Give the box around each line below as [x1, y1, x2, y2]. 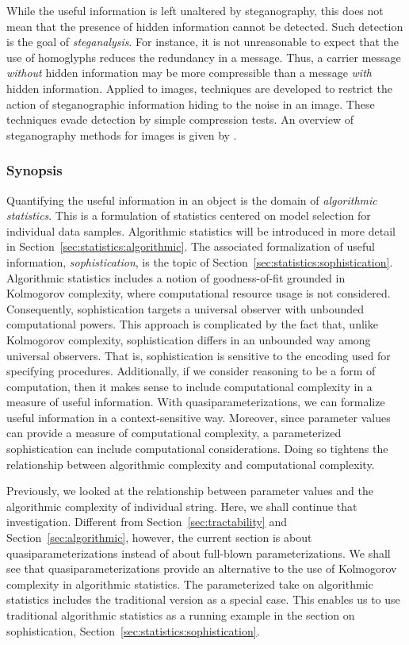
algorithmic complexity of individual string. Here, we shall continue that [6, 497, 357, 514]
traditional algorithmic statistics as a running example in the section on [6, 607, 355, 623]
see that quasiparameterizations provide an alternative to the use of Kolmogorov [6, 560, 397, 577]
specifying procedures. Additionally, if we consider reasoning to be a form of [6, 363, 376, 379]
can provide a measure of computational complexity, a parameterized [6, 424, 342, 441]
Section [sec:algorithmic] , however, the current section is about [6, 529, 312, 546]
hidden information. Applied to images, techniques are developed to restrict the [6, 79, 392, 96]
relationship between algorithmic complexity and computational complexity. [6, 455, 375, 472]
